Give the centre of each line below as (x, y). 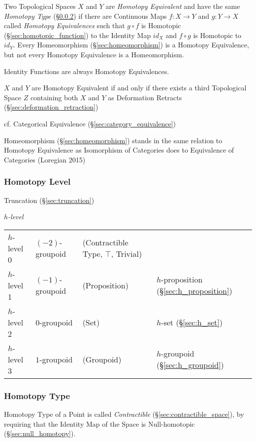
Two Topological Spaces (40, 6)
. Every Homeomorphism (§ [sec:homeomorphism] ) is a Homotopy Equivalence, (131, 45)
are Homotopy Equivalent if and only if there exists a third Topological (139, 88)
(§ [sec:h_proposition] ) (194, 291)
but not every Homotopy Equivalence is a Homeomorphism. (94, 54)
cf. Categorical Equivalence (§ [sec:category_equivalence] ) (90, 123)
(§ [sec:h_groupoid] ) (190, 365)
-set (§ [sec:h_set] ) (192, 322)
